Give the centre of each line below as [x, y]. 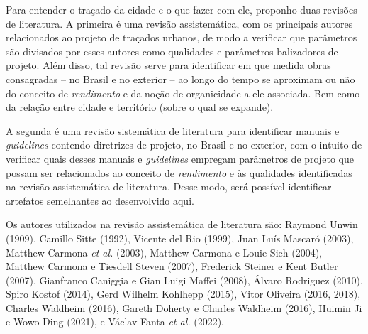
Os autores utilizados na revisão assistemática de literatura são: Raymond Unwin [182, 224]
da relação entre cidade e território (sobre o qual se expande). [140, 107]
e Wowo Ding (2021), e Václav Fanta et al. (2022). [115, 322]
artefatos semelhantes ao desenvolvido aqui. [100, 200]
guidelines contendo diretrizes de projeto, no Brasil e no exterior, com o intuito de [184, 145]
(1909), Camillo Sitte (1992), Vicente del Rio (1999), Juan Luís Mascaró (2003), [180, 238]
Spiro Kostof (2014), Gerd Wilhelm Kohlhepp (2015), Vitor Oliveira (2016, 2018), [183, 294]
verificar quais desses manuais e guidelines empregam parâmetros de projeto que [180, 158]
